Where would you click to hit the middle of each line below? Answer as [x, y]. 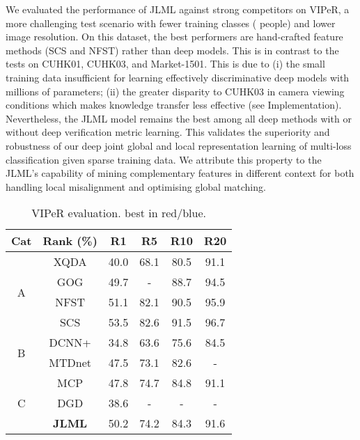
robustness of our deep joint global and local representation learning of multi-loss [179, 145]
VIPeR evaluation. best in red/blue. [119, 213]
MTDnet [70, 363]
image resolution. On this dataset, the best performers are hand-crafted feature [174, 37]
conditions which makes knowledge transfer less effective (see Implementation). [174, 105]
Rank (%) [70, 241]
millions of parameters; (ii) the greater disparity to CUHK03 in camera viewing [175, 91]
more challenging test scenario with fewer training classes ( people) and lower [171, 23]
